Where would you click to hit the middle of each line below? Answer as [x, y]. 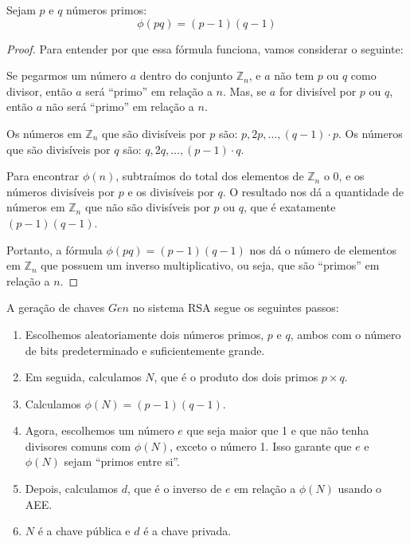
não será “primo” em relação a [120, 106]
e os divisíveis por [171, 191]
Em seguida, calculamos [83, 377]
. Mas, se [244, 91]
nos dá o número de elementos [323, 249]
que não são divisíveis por [147, 207]
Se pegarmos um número [67, 75]
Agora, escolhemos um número [100, 430]
